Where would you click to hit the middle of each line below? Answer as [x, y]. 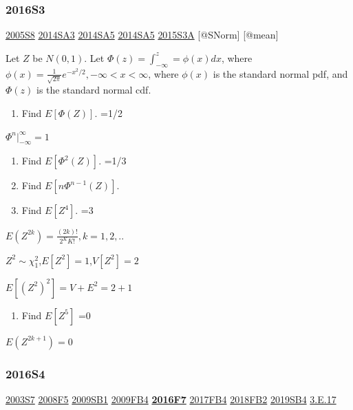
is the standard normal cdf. [94, 90]
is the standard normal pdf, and [280, 73]
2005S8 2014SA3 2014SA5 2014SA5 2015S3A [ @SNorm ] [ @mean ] [142, 35]
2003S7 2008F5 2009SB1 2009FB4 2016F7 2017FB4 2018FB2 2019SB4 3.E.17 [171, 399]
